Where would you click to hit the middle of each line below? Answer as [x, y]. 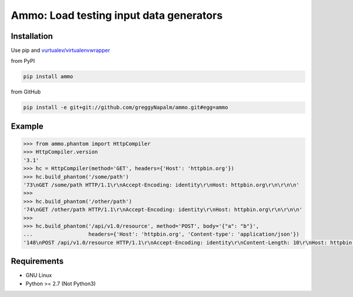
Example [27, 126]
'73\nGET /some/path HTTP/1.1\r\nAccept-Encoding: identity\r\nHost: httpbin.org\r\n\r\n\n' [161, 185]
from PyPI [23, 61]
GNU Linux [39, 275]
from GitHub [26, 92]
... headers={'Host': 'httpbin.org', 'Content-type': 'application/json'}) [161, 234]
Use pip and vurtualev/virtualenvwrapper [60, 51]
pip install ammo [48, 77]
